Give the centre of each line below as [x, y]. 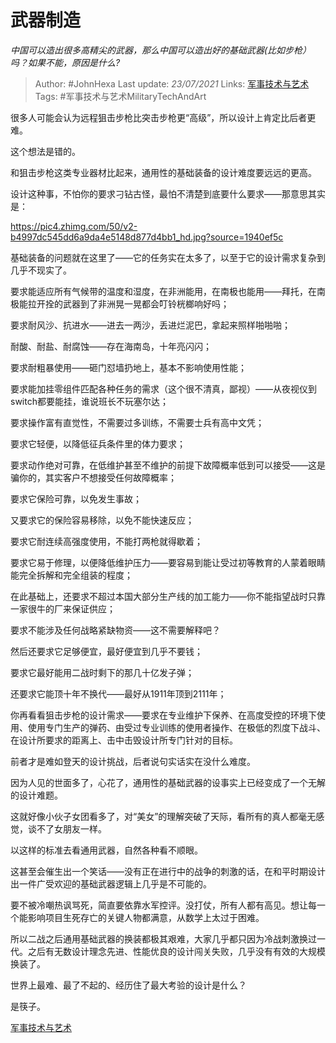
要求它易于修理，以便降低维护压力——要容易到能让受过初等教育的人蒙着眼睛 [168, 562]
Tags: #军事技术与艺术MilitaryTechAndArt [120, 96]
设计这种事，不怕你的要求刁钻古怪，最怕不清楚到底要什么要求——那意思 [159, 193]
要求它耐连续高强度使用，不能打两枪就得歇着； [106, 541]
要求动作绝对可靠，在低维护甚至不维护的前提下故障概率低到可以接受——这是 [168, 465]
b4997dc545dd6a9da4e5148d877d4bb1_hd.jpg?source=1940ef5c [147, 237]
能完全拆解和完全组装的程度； [71, 575]
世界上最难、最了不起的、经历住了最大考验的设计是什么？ [128, 985]
